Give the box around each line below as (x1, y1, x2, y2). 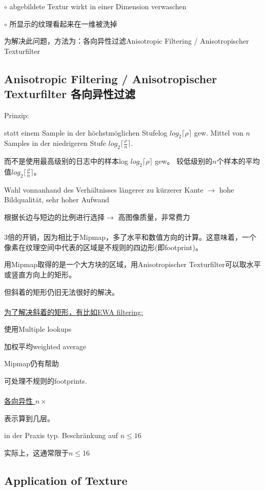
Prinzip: (4, 109, 29, 120)
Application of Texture (4, 473, 128, 488)
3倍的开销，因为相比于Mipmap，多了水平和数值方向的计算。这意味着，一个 (4, 232, 256, 242)
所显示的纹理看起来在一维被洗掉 (9, 18, 117, 29)
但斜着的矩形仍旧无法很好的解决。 (4, 286, 119, 297)
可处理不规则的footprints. (4, 375, 87, 386)
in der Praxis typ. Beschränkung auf (4, 430, 118, 441)
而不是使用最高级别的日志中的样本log (4, 156, 128, 166)
